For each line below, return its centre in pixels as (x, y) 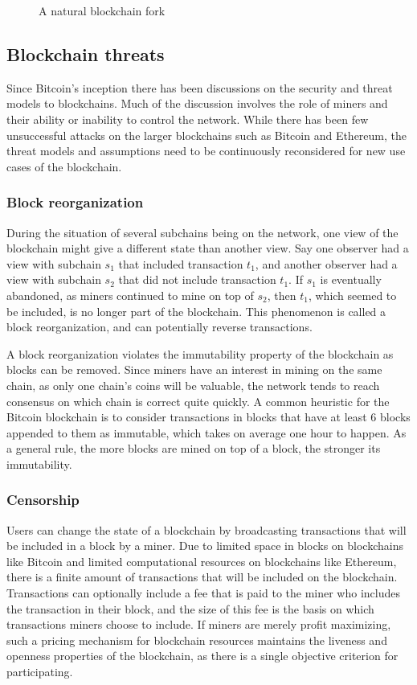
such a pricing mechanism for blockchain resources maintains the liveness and (197, 640)
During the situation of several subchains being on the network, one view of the (202, 232)
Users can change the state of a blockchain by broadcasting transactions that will (206, 529)
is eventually (351, 279)
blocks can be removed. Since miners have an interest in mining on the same (194, 369)
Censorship (43, 500)
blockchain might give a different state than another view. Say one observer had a (208, 248)
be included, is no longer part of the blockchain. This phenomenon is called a (196, 311)
